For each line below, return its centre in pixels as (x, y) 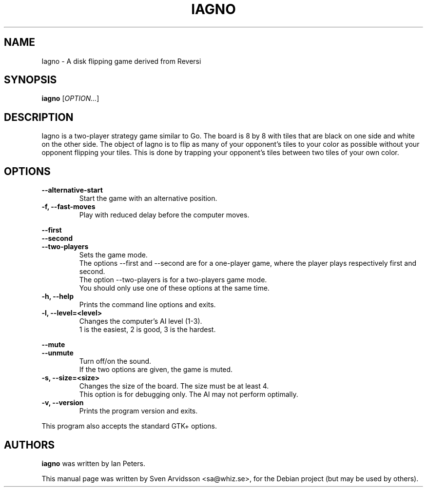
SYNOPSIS (30, 80)
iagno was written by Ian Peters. (93, 463)
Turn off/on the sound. (115, 361)
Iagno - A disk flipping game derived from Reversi (121, 61)
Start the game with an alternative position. (148, 198)
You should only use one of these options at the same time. (174, 288)
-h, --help (58, 296)
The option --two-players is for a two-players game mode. (173, 280)
